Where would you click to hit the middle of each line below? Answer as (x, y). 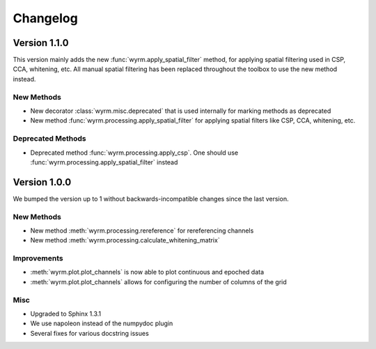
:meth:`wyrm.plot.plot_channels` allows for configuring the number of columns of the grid (158, 281)
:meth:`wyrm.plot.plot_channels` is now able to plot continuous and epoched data (147, 272)
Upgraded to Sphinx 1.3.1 (66, 314)
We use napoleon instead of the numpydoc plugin (102, 323)
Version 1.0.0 (42, 182)
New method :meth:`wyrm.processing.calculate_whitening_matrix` (125, 240)
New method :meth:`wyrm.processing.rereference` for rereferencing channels (142, 231)
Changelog (45, 18)
